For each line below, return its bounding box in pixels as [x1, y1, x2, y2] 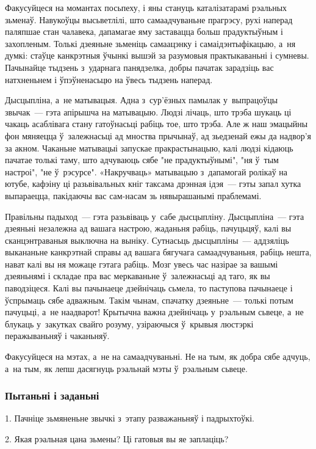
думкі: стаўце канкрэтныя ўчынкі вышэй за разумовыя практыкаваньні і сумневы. [5, 49, 309, 62]
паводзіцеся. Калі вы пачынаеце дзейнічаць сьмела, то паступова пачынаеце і [5, 282, 293, 294]
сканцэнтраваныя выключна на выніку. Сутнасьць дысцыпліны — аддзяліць [5, 233, 289, 246]
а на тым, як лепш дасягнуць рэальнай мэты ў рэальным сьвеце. [5, 362, 248, 374]
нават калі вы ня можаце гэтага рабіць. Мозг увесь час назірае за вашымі [5, 257, 278, 270]
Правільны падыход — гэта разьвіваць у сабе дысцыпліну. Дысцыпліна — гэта [5, 210, 304, 222]
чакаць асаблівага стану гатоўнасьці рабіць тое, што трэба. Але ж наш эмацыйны [5, 117, 308, 130]
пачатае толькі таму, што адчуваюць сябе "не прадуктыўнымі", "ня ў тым [5, 153, 279, 166]
